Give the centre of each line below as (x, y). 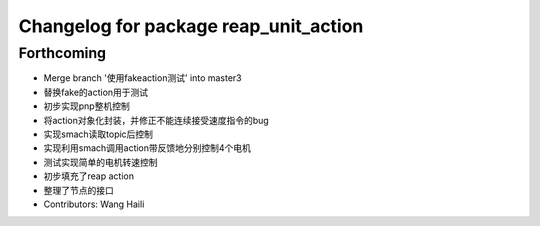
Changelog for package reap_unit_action (191, 26)
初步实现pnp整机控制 (86, 106)
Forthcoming (62, 53)
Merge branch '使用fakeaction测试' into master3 (142, 78)
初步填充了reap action (89, 176)
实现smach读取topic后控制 (98, 134)
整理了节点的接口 (78, 190)
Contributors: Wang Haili (94, 204)
